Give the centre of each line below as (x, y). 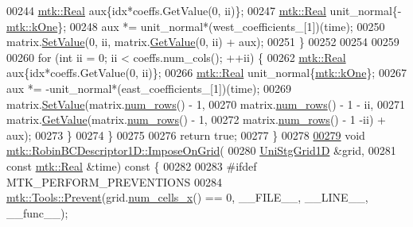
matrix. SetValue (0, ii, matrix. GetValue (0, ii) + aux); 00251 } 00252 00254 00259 (203, 42)
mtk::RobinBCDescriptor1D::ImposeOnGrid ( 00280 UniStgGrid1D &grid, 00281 (201, 150)
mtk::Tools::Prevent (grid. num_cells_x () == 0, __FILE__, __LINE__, (187, 197)
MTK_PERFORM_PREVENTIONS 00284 (114, 181)
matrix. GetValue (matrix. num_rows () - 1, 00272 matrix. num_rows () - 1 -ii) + (196, 119)
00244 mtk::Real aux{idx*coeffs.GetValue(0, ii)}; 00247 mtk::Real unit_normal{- (204, 10)
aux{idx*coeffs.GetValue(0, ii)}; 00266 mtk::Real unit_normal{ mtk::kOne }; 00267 (206, 73)
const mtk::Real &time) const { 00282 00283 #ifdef (132, 165)
